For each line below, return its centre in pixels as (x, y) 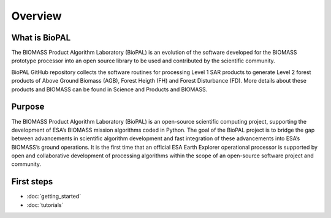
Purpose (28, 107)
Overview (36, 16)
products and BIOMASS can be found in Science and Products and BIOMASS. (109, 89)
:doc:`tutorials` (45, 205)
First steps (32, 182)
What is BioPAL (41, 38)
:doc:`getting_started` (54, 197)
